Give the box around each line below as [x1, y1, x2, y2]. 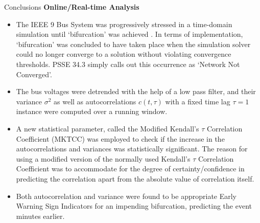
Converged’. [16, 69, 52, 79]
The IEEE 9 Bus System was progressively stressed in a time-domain [16, 18, 232, 29]
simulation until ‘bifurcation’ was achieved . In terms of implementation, [16, 29, 243, 39]
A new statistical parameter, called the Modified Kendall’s [16, 123, 199, 133]
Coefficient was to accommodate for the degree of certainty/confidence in [16, 163, 245, 174]
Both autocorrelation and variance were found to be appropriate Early [16, 190, 237, 201]
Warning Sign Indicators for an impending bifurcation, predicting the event [16, 200, 252, 211]
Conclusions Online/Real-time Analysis [4, 2, 139, 12]
